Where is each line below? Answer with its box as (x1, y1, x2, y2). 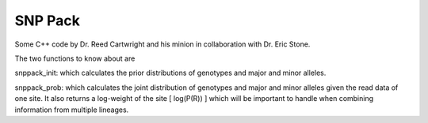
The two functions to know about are (14, 54, 136, 63)
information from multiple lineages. (14, 105, 129, 114)
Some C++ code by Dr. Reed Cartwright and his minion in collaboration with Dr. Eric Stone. (14, 39, 311, 49)
